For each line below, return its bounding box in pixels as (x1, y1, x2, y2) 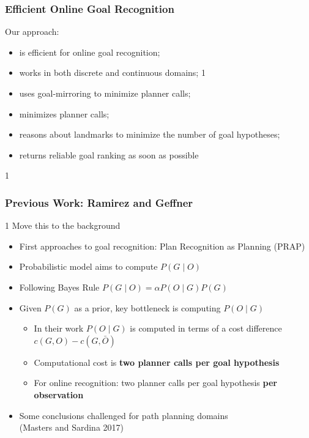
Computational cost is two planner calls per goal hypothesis (34, 355, 280, 368)
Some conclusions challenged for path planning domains (19, 409, 228, 421)
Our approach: (5, 25, 59, 38)
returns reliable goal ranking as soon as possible (19, 148, 199, 161)
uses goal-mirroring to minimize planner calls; (19, 87, 191, 99)
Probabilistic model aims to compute (19, 260, 158, 273)
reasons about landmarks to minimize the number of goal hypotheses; (19, 128, 280, 141)
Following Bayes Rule (19, 280, 100, 293)
